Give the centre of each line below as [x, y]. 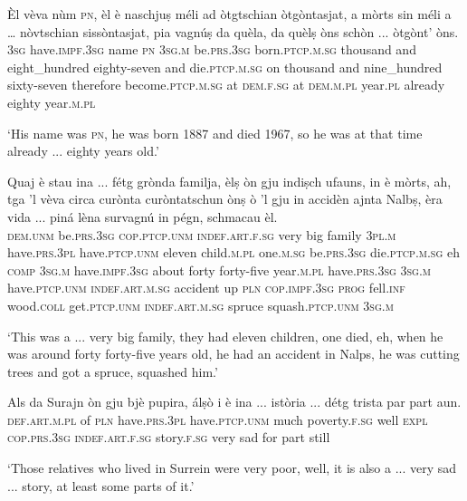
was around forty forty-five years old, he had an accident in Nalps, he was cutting [233, 354]
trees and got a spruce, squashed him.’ [113, 371]
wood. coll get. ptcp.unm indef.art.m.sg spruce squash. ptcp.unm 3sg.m [200, 305]
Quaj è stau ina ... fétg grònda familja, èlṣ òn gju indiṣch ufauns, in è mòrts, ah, [229, 181]
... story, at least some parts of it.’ [101, 485]
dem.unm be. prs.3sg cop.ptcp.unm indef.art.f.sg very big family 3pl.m [202, 234]
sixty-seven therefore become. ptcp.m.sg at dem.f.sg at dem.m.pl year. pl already [226, 85]
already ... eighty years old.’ [83, 151]
